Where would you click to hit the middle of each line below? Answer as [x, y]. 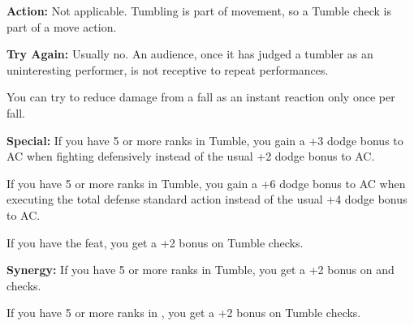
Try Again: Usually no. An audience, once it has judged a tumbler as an [190, 54]
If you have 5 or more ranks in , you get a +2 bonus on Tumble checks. [184, 313]
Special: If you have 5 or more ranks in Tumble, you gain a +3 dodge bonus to [205, 140]
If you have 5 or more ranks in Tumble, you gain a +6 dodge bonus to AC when [206, 183]
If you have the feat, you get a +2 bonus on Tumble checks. [155, 242]
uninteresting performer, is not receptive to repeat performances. [168, 69]
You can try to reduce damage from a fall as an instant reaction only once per [201, 97]
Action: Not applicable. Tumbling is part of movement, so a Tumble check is [199, 11]
